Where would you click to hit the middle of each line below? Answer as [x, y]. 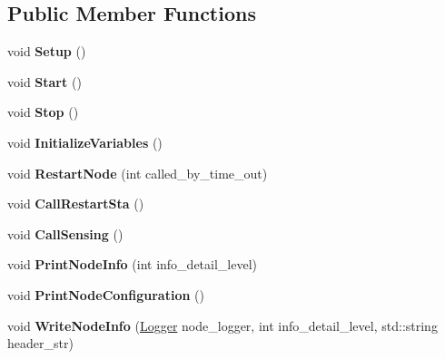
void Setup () [47, 51]
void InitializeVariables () [85, 142]
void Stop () [43, 112]
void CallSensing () [65, 233]
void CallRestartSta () [76, 204]
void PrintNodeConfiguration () [106, 294]
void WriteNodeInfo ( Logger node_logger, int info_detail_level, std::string [222, 325]
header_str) [40, 343]
